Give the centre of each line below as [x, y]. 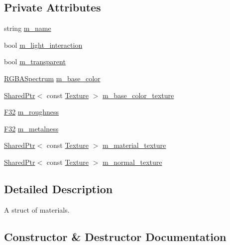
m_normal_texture [132, 162]
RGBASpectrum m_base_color [52, 78]
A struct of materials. [37, 209]
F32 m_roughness [32, 112]
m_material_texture [134, 145]
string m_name [28, 28]
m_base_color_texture [138, 95]
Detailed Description [58, 188]
